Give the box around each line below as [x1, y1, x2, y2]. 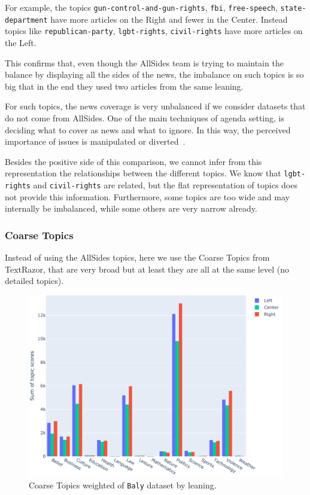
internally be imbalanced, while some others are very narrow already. [5, 202, 257, 215]
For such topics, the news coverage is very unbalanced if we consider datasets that [5, 100, 306, 112]
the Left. [5, 36, 37, 48]
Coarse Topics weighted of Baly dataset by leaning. [29, 479, 217, 491]
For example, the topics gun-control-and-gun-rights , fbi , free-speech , [5, 1, 278, 13]
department [5, 16, 48, 25]
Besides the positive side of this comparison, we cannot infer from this [5, 155, 262, 167]
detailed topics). [5, 274, 64, 287]
